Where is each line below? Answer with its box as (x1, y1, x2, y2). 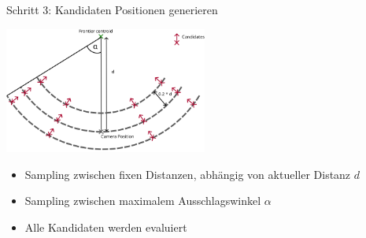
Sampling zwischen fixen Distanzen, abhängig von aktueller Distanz (24, 165, 351, 182)
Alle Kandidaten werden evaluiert (24, 219, 187, 236)
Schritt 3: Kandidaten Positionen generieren (6, 2, 218, 17)
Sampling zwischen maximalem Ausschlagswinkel (24, 192, 261, 209)
